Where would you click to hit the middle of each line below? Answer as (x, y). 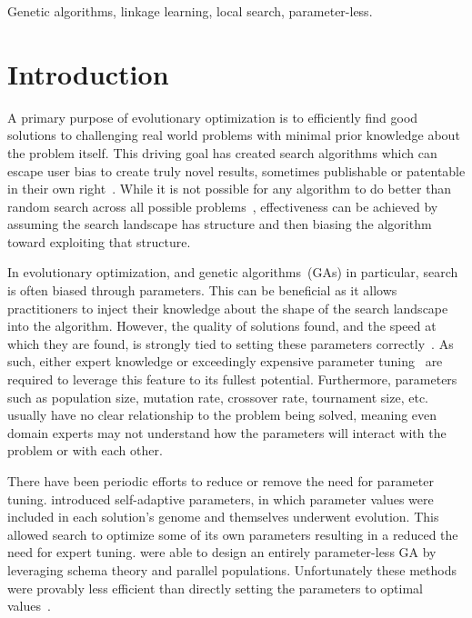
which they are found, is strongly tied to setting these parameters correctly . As (231, 343)
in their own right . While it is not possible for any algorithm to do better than (230, 189)
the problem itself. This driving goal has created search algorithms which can (222, 152)
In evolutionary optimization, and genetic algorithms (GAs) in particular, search (233, 272)
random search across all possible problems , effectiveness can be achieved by (223, 206)
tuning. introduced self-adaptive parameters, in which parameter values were (221, 498)
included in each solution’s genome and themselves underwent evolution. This (223, 517)
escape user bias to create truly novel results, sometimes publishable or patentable (236, 170)
